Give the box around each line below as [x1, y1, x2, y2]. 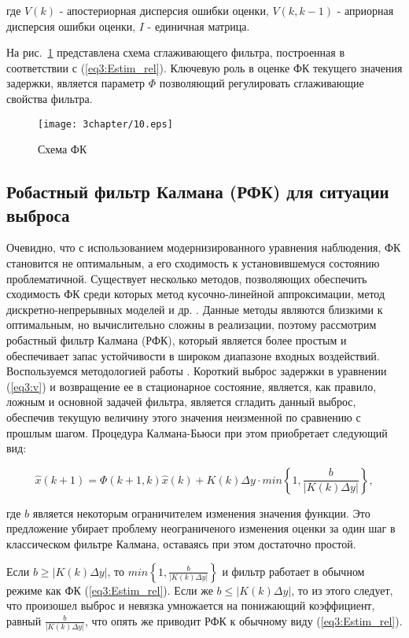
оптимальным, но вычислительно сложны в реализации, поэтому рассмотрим [6, 316, 377, 333]
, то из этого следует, [291, 581, 393, 598]
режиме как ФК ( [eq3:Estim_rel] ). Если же [6, 581, 213, 598]
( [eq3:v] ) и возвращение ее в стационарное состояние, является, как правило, [6, 378, 377, 394]
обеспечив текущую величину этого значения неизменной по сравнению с [6, 408, 361, 425]
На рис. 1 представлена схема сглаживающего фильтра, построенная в [6, 44, 345, 61]
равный [6, 612, 42, 629]
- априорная [337, 2, 394, 18]
